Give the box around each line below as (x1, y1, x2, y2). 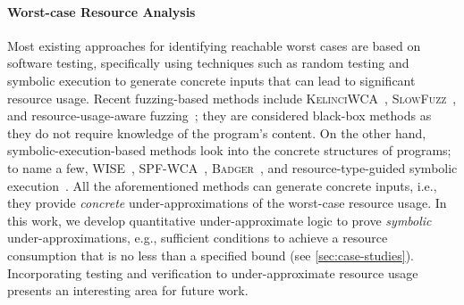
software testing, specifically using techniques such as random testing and (7, 54, 409, 72)
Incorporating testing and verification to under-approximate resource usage (7, 263, 418, 282)
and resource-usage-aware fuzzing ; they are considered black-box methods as (7, 106, 432, 125)
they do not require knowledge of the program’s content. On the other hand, (7, 123, 426, 142)
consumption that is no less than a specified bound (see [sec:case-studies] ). (7, 245, 414, 264)
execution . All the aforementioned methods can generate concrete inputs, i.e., (7, 176, 437, 194)
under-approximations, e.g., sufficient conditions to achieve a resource (7, 228, 388, 247)
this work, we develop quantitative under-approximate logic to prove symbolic (7, 210, 432, 229)
